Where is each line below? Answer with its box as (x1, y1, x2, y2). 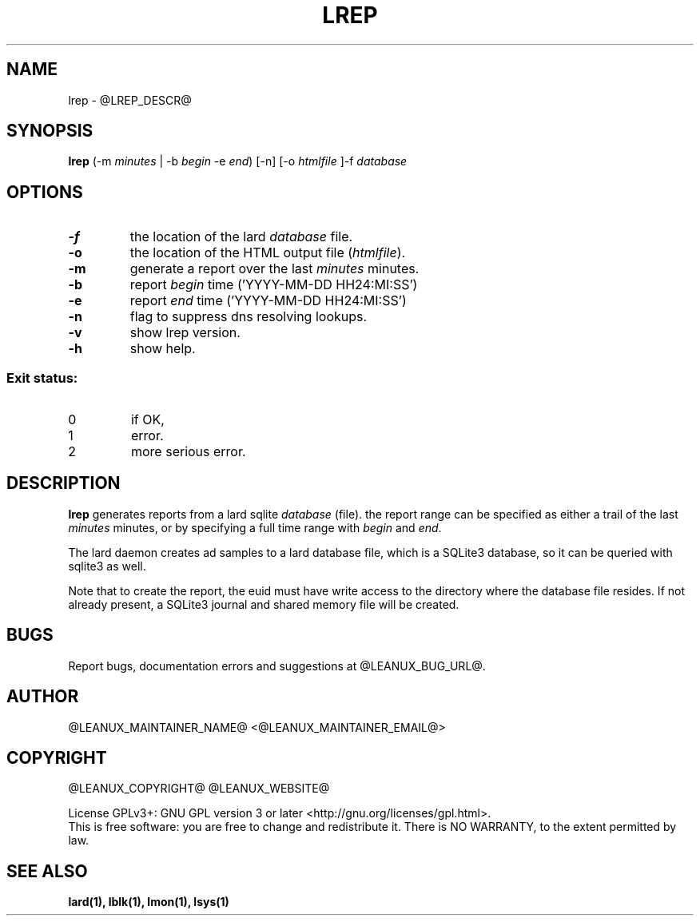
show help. (129, 340, 196, 357)
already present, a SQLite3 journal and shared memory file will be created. (68, 597, 459, 611)
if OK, (130, 411, 165, 428)
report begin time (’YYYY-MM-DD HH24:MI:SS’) (129, 276, 418, 293)
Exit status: (6, 369, 78, 386)
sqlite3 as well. (68, 558, 146, 573)
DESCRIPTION (6, 473, 121, 494)
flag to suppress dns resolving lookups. (129, 308, 368, 325)
